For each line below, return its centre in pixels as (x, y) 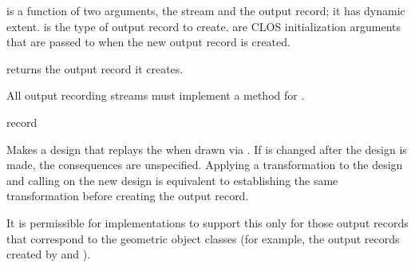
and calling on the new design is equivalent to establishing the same (172, 180)
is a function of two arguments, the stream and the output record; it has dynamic (206, 10)
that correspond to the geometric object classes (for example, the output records (203, 238)
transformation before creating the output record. (128, 196)
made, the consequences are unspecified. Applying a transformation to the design (205, 165)
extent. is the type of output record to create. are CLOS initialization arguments (204, 26)
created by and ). (49, 254)
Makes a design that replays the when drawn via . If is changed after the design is (207, 149)
